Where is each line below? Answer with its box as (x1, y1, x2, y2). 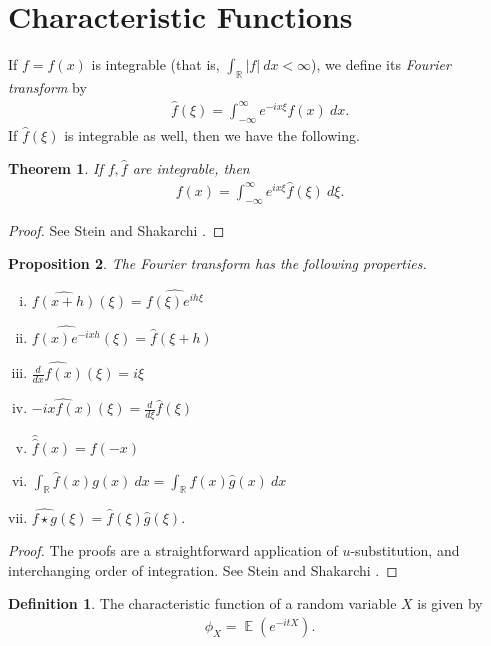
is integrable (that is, (91, 54, 220, 75)
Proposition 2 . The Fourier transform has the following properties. (8, 253, 427, 274)
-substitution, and (350, 540, 460, 561)
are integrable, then (132, 158, 250, 179)
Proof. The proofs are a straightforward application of (8, 540, 338, 561)
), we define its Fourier (311, 54, 451, 75)
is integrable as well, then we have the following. (64, 124, 360, 145)
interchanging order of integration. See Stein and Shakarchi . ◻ (8, 559, 398, 580)
